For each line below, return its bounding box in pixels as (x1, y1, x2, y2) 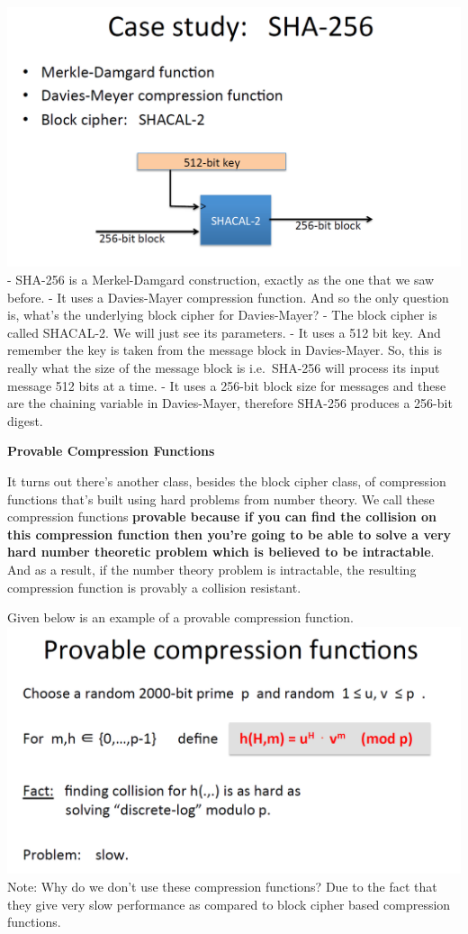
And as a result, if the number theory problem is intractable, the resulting (7, 559, 417, 578)
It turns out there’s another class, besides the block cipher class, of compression (7, 471, 446, 490)
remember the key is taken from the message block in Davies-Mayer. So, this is (7, 340, 442, 359)
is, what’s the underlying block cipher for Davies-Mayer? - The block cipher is (7, 305, 437, 324)
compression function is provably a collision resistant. (7, 577, 301, 596)
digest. (7, 411, 43, 430)
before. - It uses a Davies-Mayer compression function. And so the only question (7, 287, 449, 306)
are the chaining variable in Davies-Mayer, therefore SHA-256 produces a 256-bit (7, 394, 453, 413)
